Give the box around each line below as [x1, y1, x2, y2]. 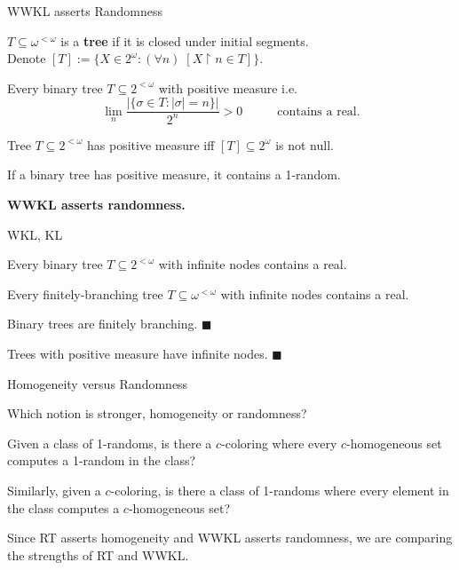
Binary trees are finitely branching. [7, 314, 198, 333]
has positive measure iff [87, 135, 215, 154]
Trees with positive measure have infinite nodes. [7, 344, 268, 362]
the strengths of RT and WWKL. [7, 545, 189, 564]
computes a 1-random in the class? [7, 451, 196, 470]
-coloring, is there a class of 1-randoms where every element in [110, 480, 449, 499]
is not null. [275, 135, 334, 154]
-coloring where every [221, 433, 337, 452]
